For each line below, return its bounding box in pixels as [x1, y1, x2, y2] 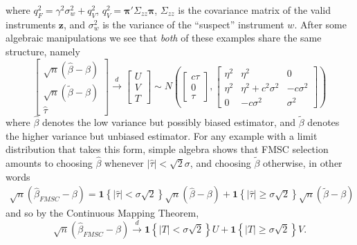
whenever [104, 156, 144, 170]
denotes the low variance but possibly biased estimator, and [42, 115, 296, 129]
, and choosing [190, 156, 251, 170]
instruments [6, 17, 56, 31]
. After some [294, 17, 347, 31]
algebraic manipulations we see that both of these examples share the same [6, 30, 322, 45]
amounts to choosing [6, 156, 93, 170]
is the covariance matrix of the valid [178, 3, 331, 17]
